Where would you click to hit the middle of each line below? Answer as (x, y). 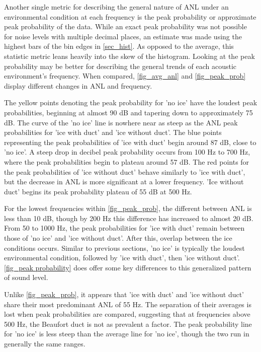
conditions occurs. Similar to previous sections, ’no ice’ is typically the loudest (124, 248)
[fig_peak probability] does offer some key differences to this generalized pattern (128, 267)
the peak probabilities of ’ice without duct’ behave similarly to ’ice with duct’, (125, 171)
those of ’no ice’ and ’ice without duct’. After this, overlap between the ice (118, 238)
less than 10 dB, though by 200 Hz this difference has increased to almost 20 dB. (129, 218)
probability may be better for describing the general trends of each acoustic (120, 66)
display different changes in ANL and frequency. (78, 85)
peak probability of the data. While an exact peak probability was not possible (125, 26)
